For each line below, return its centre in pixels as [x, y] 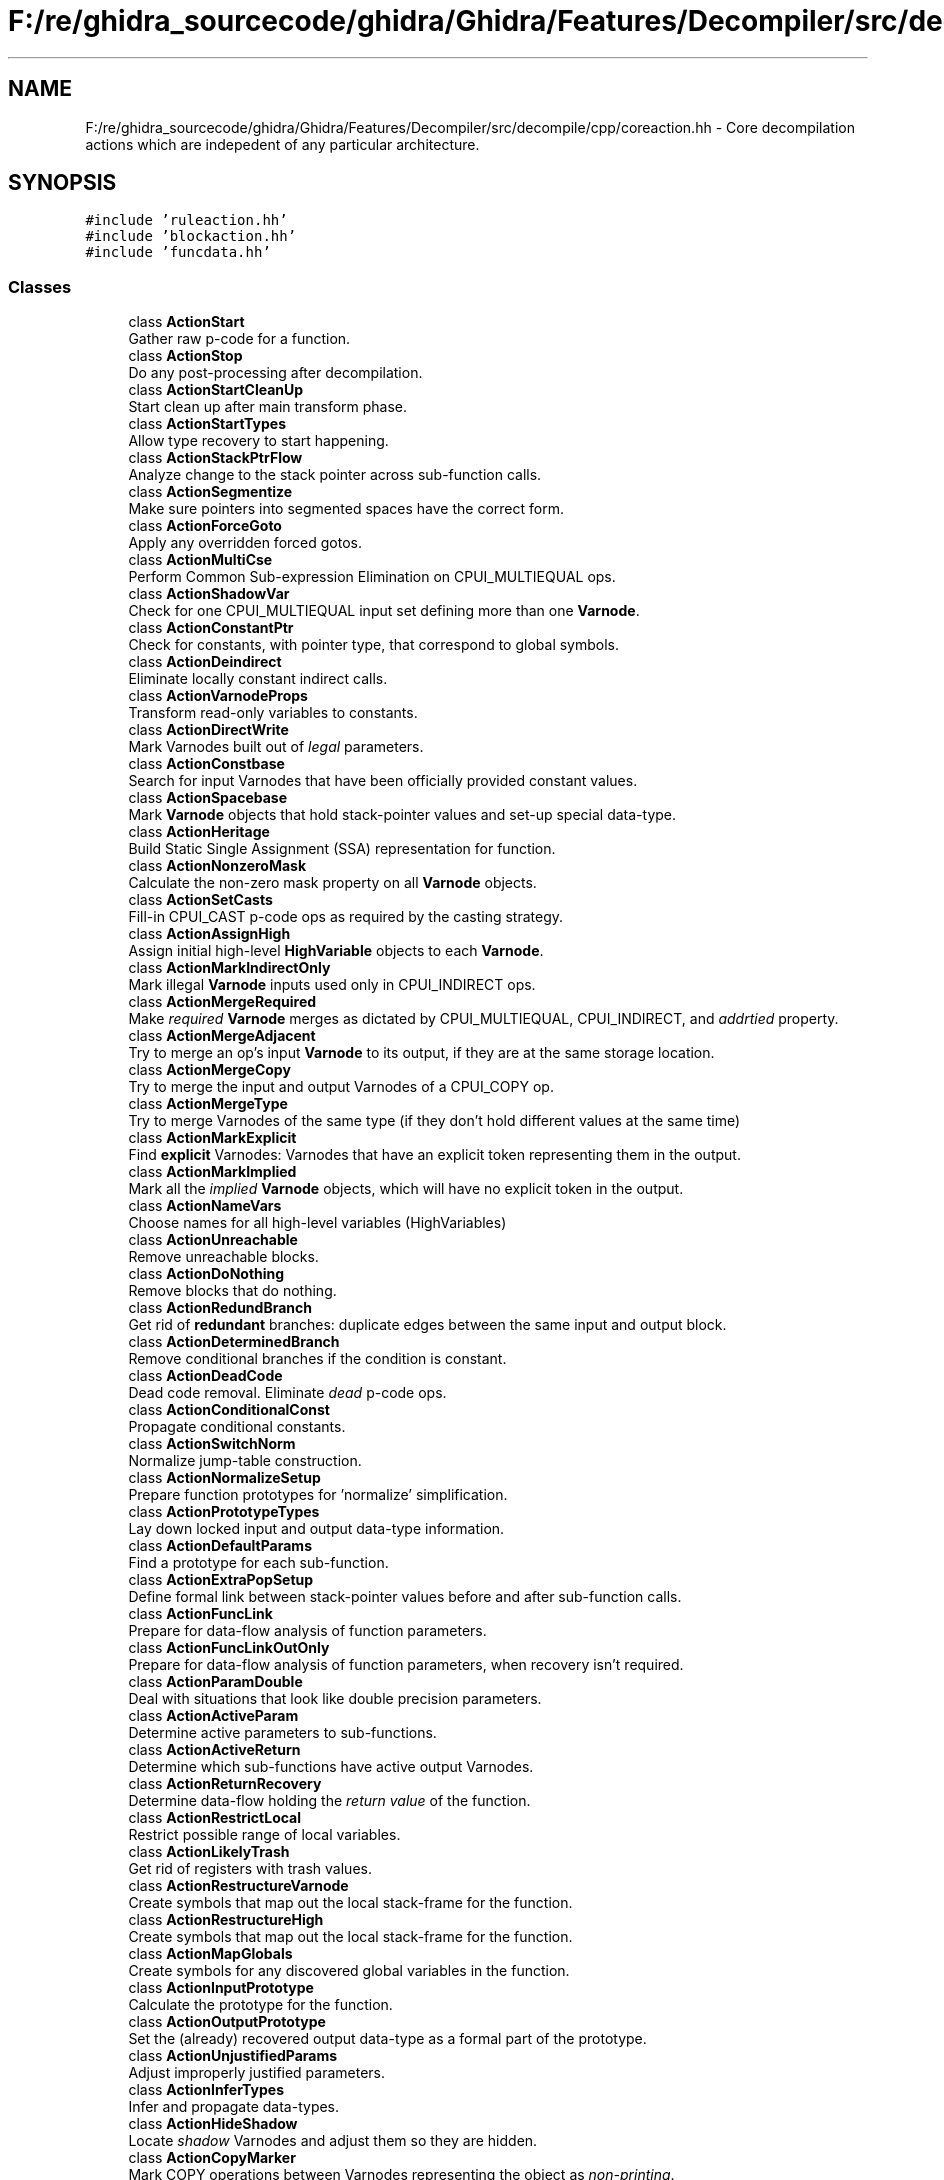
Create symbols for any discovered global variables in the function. [349, 1971]
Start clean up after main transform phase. [268, 407]
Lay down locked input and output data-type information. [316, 1529]
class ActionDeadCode [205, 1376]
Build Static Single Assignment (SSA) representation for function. [342, 849]
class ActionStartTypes [207, 424]
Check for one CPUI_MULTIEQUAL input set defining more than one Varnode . [384, 611]
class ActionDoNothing [206, 1274]
